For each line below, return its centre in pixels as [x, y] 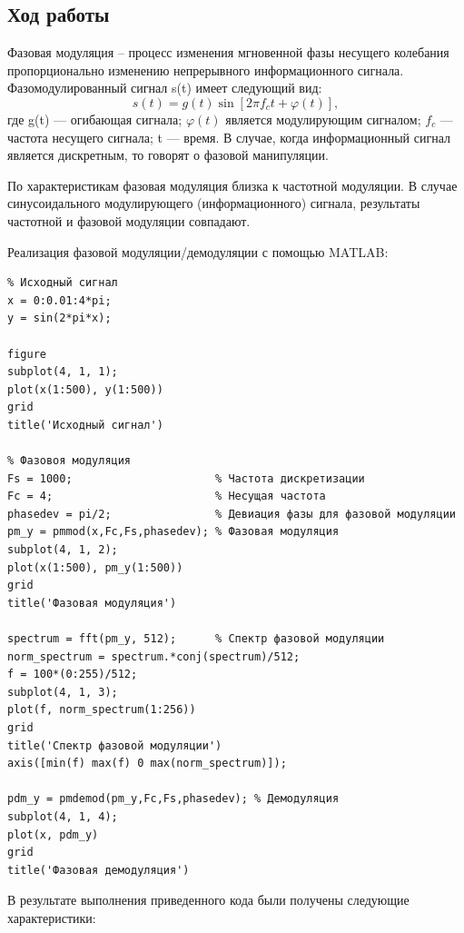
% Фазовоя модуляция [69, 461]
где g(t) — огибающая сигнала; [95, 119]
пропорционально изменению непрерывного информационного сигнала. [206, 69]
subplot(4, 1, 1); [63, 372]
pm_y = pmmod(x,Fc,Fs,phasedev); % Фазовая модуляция [173, 532]
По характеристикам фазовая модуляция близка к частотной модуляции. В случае [232, 185]
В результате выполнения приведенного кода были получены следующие [208, 900]
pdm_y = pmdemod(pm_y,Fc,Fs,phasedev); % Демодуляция [173, 799]
